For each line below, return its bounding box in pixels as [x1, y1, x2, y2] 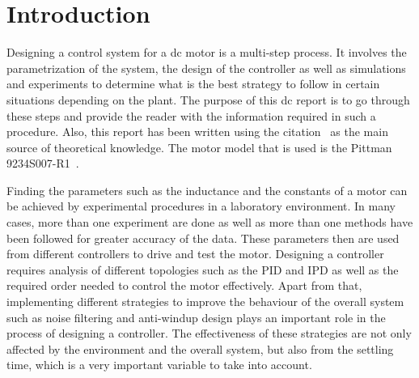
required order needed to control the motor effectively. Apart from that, [6, 277, 362, 294]
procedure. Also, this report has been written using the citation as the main [6, 123, 388, 140]
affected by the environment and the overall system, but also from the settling [6, 340, 394, 357]
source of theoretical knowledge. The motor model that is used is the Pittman [6, 138, 392, 155]
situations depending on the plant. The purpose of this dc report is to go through [6, 91, 410, 108]
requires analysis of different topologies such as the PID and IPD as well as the [6, 261, 399, 278]
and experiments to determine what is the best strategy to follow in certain [6, 75, 380, 92]
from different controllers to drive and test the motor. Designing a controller [6, 245, 384, 262]
